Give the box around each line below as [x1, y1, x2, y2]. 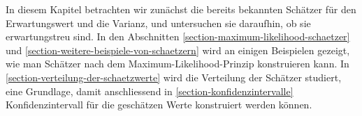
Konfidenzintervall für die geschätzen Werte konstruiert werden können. [6, 97, 312, 112]
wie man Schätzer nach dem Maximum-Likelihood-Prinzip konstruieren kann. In [6, 56, 349, 71]
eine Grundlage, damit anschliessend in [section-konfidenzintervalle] [6, 83, 294, 98]
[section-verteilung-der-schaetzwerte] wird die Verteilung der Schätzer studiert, [6, 69, 342, 84]
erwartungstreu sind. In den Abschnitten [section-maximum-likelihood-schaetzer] [6, 29, 350, 44]
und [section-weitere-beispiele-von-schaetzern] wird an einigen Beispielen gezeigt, [6, 42, 350, 57]
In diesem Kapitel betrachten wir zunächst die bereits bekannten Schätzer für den [6, 2, 356, 16]
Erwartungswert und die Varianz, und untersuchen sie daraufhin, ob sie [6, 15, 311, 30]
